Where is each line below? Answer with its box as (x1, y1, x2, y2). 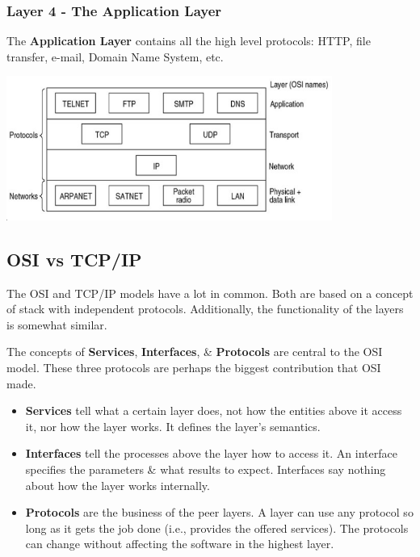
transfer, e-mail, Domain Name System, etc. (6, 48, 224, 65)
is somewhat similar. (6, 316, 107, 333)
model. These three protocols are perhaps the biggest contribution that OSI (6, 359, 381, 376)
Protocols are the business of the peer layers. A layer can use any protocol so (25, 504, 414, 521)
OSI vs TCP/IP (6, 246, 142, 271)
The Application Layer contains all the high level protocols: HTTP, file (6, 32, 371, 49)
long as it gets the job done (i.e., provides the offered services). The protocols (25, 519, 409, 536)
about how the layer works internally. (25, 476, 210, 493)
